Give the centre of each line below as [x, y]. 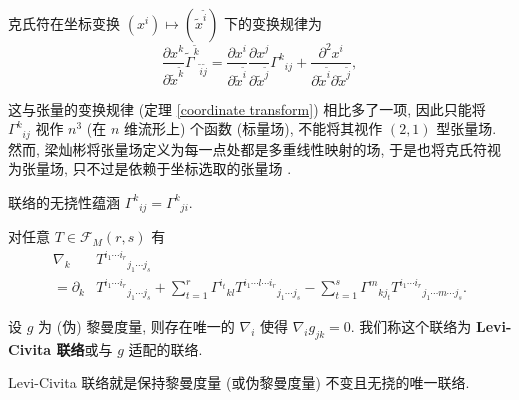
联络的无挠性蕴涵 [64, 201]
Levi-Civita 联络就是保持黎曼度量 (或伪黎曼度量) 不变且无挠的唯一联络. [239, 382]
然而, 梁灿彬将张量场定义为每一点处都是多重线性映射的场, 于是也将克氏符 [248, 148]
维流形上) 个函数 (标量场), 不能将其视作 [253, 128]
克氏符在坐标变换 [64, 23]
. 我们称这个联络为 [411, 325]
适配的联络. [165, 348]
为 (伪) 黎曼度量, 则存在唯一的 [136, 325]
